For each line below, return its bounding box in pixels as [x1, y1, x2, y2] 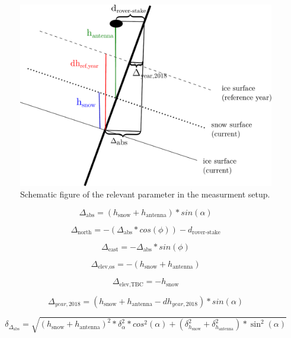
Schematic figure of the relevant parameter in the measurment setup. [20, 188, 270, 200]
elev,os [98, 264, 115, 270]
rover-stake [192, 229, 220, 236]
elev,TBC [119, 281, 143, 288]
